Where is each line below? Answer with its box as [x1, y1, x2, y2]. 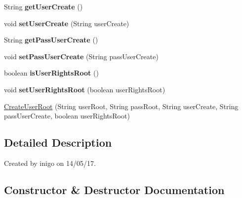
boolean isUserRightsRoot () [4, 68, 99, 78]
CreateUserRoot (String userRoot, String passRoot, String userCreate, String [4, 101, 239, 111]
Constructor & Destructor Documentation [4, 182, 225, 197]
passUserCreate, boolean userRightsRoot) [4, 111, 130, 121]
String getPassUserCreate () [4, 35, 98, 45]
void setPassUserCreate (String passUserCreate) [4, 51, 159, 61]
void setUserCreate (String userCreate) [4, 18, 129, 28]
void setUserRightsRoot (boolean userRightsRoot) [4, 84, 165, 94]
